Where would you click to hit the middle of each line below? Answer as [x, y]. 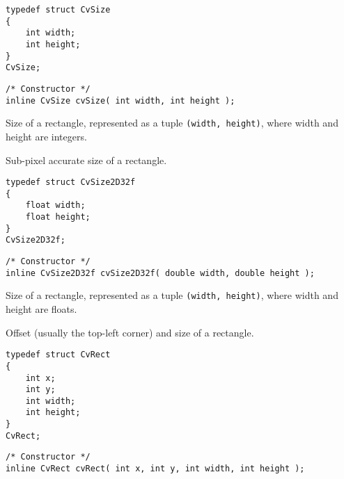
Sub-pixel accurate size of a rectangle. [86, 160]
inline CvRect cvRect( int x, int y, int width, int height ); [155, 469]
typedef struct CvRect [58, 355]
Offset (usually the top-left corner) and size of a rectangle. [130, 332]
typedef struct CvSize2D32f [71, 182]
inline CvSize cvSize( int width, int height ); [120, 100]
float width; [55, 205]
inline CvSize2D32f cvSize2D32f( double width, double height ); [160, 273]
